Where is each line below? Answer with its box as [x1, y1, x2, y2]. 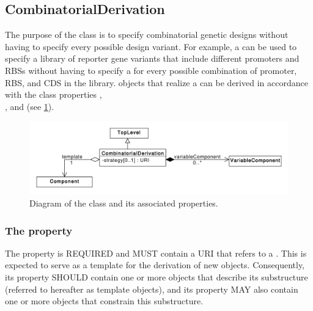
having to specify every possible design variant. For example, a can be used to [5, 40, 297, 53]
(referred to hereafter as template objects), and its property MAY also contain [5, 282, 298, 295]
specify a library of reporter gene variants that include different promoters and [5, 52, 300, 65]
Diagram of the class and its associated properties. [29, 197, 218, 210]
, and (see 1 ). [5, 100, 54, 112]
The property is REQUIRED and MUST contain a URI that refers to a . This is [5, 246, 307, 259]
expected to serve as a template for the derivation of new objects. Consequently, [5, 258, 304, 271]
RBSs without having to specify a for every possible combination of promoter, [5, 64, 297, 76]
